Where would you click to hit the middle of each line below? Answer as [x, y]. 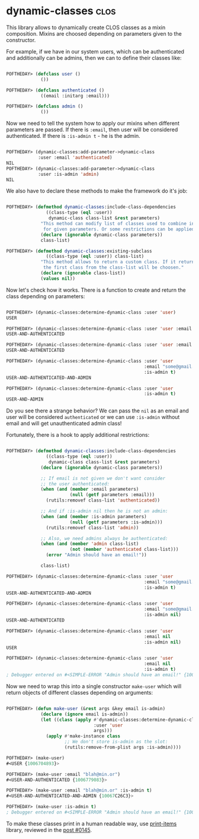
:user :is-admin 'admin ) [68, 174]
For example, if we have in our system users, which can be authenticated [95, 51]
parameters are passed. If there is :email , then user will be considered [92, 130]
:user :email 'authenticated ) [75, 158]
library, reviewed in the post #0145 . [49, 829]
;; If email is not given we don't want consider [103, 478]
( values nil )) [58, 278]
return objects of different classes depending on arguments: [80, 692]
